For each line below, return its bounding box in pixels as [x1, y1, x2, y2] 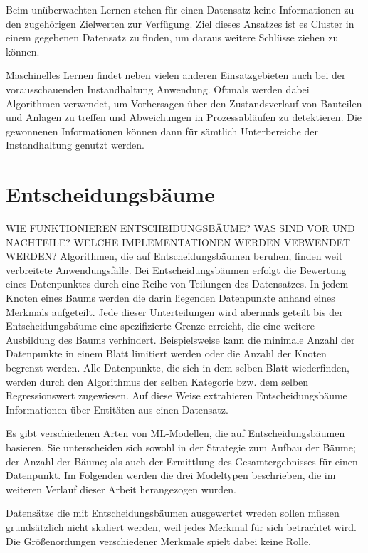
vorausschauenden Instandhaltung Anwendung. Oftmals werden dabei [6, 81, 310, 96]
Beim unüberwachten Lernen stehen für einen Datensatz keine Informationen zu [6, 2, 354, 16]
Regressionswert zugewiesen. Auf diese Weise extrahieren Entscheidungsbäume [6, 388, 347, 403]
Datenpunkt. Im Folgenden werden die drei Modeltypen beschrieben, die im [6, 468, 336, 483]
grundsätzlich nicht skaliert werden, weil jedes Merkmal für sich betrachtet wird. [6, 519, 357, 534]
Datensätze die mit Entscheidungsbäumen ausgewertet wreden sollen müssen [6, 505, 340, 520]
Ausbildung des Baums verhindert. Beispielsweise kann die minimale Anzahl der [6, 332, 355, 347]
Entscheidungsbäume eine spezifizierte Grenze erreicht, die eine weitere [6, 318, 315, 333]
